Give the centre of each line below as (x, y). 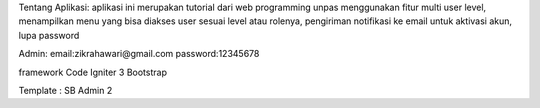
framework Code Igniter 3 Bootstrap (92, 72)
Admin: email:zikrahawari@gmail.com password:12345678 (139, 54)
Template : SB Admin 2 (65, 90)
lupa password (49, 35)
